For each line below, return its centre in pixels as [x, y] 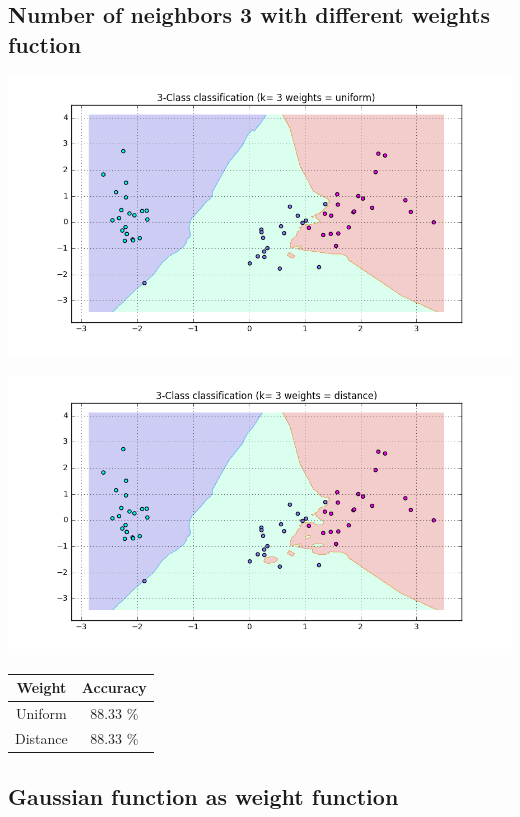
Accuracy [114, 687]
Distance [41, 737]
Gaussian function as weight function [203, 796]
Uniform [41, 713]
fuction [45, 43]
